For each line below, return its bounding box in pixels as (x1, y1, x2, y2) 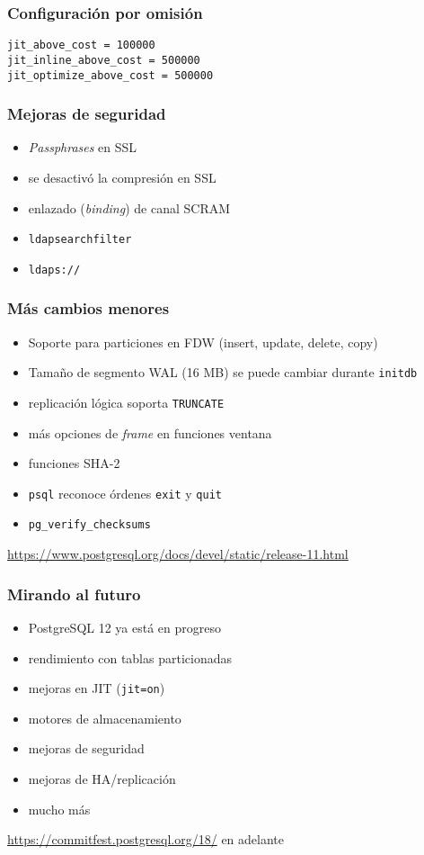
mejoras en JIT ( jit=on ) (28, 679, 165, 697)
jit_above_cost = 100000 (7, 39, 155, 52)
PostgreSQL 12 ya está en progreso (28, 617, 222, 636)
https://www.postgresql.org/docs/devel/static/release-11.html (7, 544, 349, 563)
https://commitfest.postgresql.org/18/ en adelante (7, 830, 285, 849)
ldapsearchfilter (28, 233, 132, 247)
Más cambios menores (7, 297, 170, 319)
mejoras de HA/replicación (28, 769, 176, 787)
